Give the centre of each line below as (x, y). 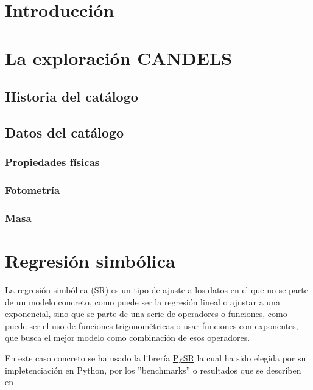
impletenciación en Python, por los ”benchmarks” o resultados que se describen (153, 370)
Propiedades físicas (52, 162)
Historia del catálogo (72, 96)
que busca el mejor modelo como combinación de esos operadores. (128, 337)
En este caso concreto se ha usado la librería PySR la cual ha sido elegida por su (156, 357)
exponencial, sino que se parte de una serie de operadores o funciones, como (146, 314)
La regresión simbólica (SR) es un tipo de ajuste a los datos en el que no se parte (156, 289)
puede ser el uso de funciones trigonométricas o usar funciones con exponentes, (152, 325)
